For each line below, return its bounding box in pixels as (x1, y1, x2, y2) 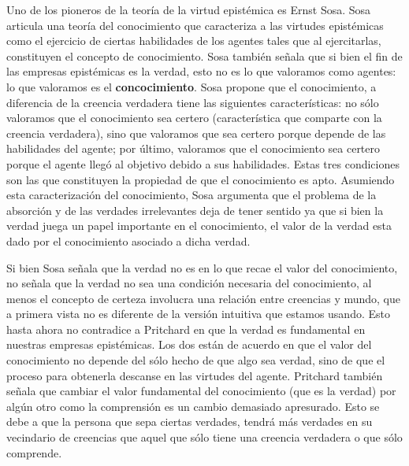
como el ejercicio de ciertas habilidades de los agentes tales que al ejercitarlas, (6, 32, 381, 49)
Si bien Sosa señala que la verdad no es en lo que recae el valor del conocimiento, (6, 259, 398, 276)
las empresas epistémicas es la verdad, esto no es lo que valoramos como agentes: (6, 63, 396, 80)
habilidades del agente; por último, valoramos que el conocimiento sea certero (6, 140, 381, 157)
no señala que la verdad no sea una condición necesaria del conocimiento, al (6, 275, 372, 291)
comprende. (6, 444, 62, 460)
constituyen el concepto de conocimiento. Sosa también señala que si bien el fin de (6, 47, 403, 64)
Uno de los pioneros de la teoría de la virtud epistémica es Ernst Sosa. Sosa (6, 2, 371, 17)
